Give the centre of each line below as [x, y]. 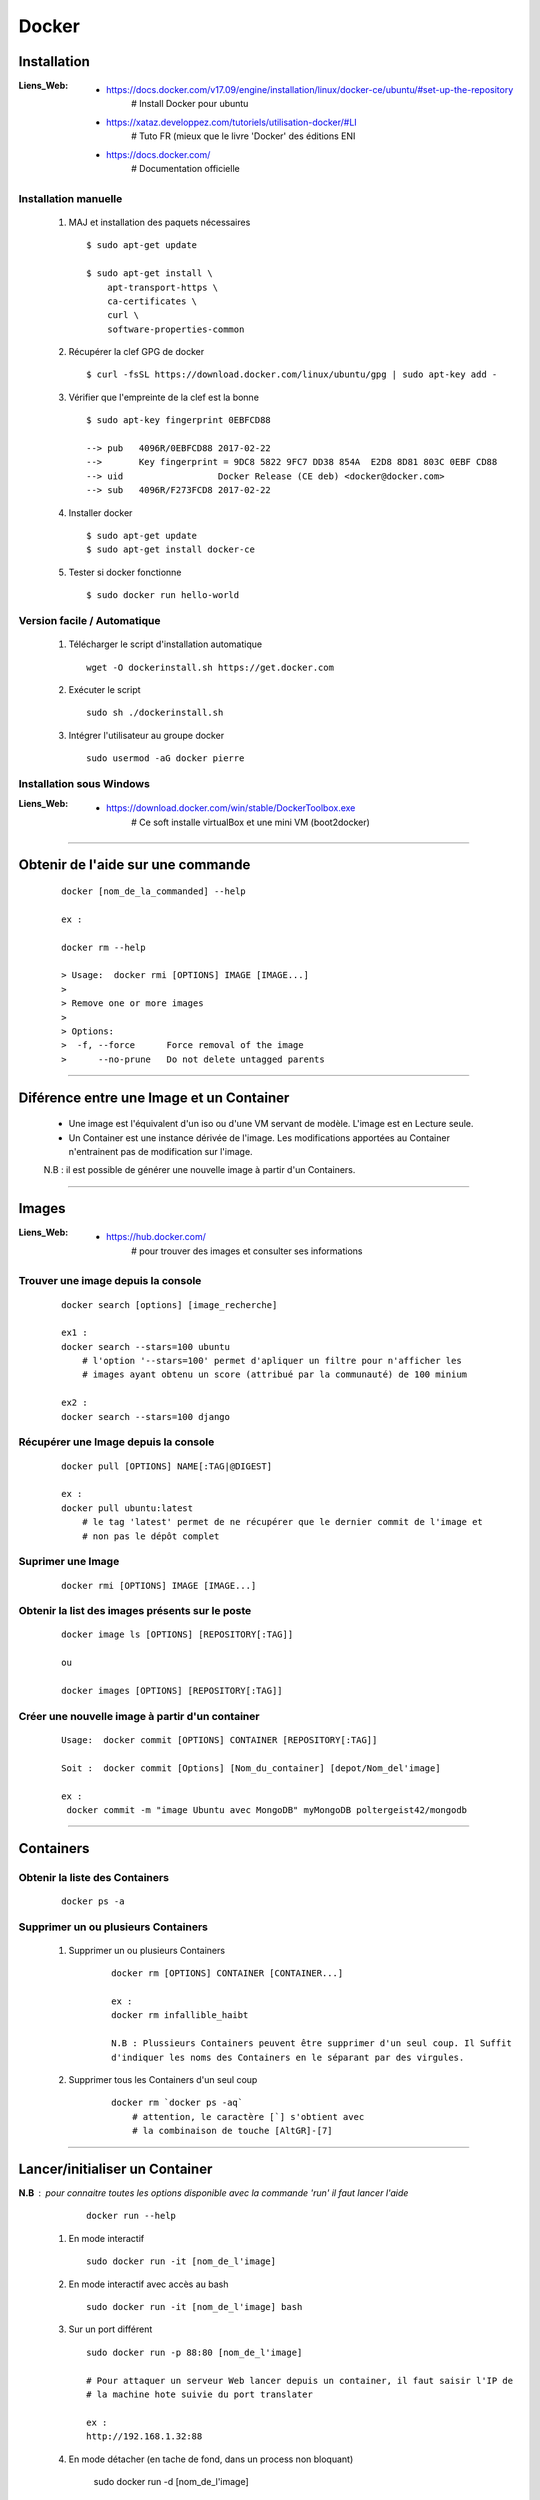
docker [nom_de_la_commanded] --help [154, 891]
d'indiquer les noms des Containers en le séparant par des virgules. [288, 2057]
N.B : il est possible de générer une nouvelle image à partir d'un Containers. [199, 1170]
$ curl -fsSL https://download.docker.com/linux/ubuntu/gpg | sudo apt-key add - [292, 374]
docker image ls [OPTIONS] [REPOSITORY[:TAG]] [177, 1634]
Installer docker [100, 512]
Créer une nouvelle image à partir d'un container [139, 1716]
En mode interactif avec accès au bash [148, 2284]
